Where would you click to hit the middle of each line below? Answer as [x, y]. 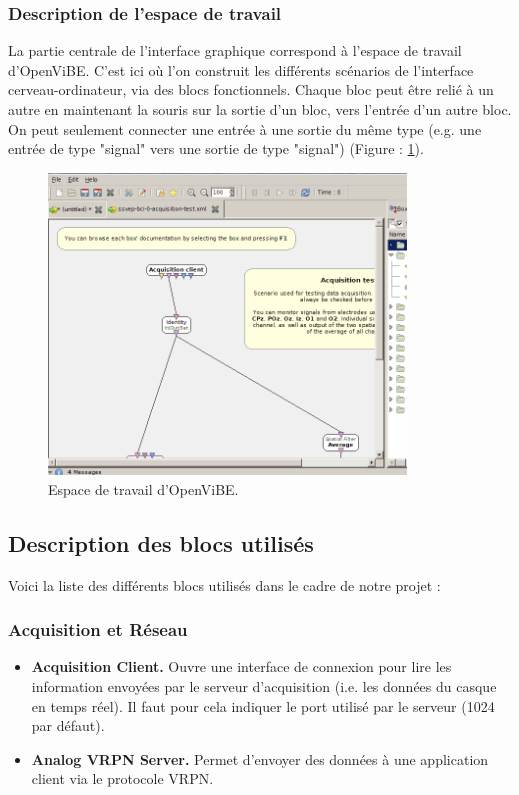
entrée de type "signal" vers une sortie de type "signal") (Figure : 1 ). [216, 148]
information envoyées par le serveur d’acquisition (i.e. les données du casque [264, 685]
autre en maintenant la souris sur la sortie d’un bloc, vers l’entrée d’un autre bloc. [260, 109]
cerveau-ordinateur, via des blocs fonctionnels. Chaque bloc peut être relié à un [251, 89]
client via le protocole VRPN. [122, 778]
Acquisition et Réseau [98, 629]
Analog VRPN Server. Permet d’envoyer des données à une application [260, 758]
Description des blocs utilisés [161, 542]
